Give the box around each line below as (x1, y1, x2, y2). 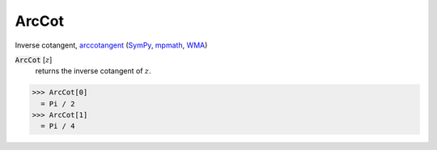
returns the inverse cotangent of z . (35, 66, 151, 76)
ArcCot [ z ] (15, 55, 53, 65)
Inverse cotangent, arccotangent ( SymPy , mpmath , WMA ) (15, 40, 208, 50)
